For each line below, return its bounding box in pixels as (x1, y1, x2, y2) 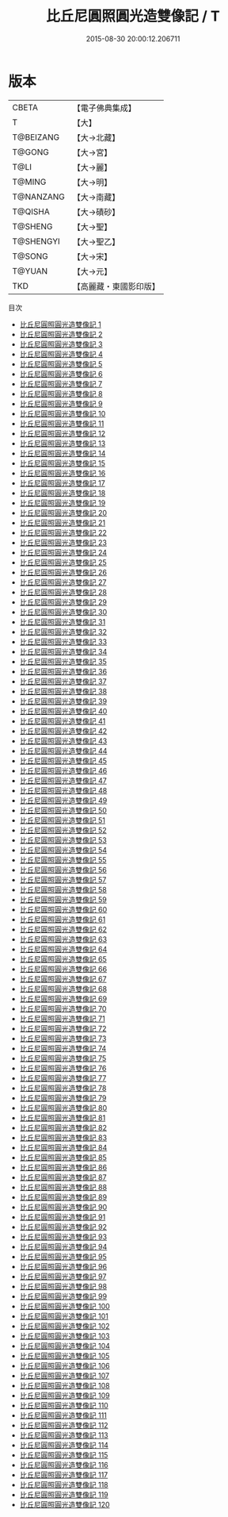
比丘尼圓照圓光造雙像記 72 (19, 1023, 107, 1033)
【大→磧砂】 (72, 206, 120, 217)
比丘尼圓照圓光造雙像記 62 (19, 924, 107, 934)
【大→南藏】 (72, 191, 120, 202)
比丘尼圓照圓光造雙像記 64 (19, 944, 108, 954)
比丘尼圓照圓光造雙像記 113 (19, 1430, 108, 1440)
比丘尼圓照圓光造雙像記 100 (19, 1301, 111, 1311)
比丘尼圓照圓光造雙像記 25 (19, 557, 107, 567)
